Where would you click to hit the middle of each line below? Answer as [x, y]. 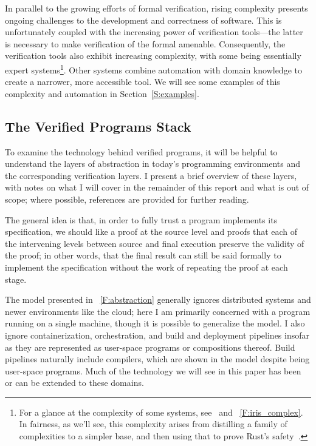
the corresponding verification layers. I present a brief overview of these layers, [151, 175]
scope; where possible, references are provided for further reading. [127, 199]
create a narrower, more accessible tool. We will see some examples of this [143, 82]
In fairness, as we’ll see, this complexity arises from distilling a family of [153, 424]
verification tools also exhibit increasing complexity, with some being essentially [153, 56]
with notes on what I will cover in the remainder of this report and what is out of [157, 187]
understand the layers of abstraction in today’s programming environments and [153, 164]
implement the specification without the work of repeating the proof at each [146, 267]
